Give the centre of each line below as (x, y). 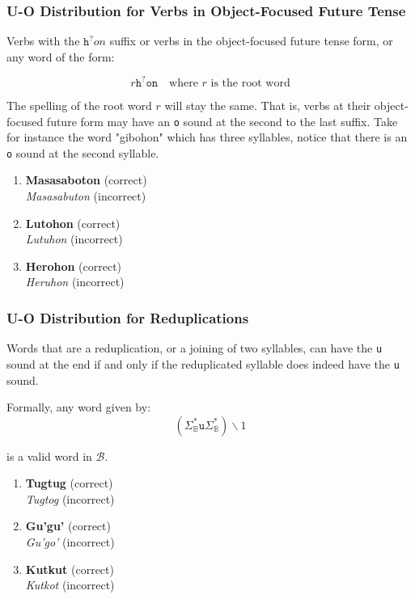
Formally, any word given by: (79, 407)
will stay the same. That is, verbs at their (268, 105)
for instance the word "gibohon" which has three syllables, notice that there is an (207, 137)
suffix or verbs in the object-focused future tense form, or (251, 41)
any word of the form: (61, 56)
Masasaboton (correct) (86, 180)
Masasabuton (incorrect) (86, 196)
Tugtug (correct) (69, 483)
